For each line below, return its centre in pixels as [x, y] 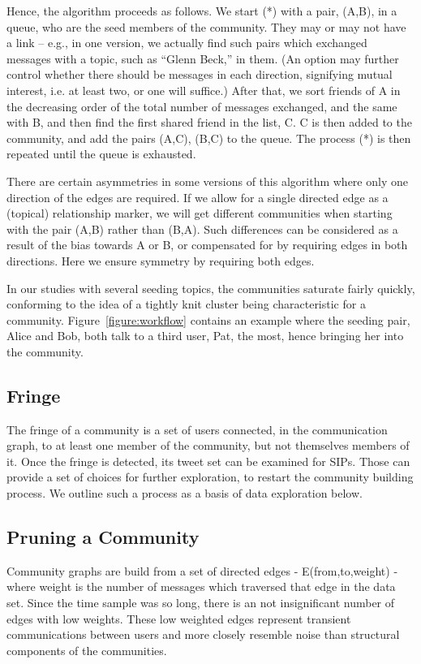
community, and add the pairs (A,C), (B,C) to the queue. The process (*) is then [209, 138]
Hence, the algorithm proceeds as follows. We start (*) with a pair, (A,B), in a [202, 11]
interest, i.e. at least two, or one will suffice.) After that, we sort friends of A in [204, 90]
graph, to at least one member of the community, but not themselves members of [208, 445]
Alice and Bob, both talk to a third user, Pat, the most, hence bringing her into [205, 336]
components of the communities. [87, 650]
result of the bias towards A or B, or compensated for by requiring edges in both [207, 245]
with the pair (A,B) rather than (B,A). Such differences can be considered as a [202, 229]
